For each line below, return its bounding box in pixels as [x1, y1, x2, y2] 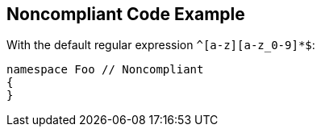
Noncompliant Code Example [6, 4, 245, 24]
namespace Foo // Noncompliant [6, 63, 204, 77]
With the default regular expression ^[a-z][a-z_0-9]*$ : [6, 38, 315, 52]
